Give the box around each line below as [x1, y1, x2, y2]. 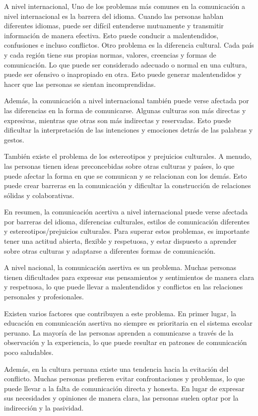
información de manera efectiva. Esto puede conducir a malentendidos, [4, 30, 219, 40]
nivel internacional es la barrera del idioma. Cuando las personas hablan [4, 10, 224, 21]
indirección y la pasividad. [4, 402, 84, 413]
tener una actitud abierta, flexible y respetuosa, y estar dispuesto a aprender [4, 236, 237, 246]
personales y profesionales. [4, 291, 84, 302]
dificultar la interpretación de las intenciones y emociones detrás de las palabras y [4, 125, 253, 135]
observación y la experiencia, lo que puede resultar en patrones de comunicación [4, 337, 247, 347]
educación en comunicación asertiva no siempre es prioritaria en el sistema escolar [4, 318, 253, 328]
